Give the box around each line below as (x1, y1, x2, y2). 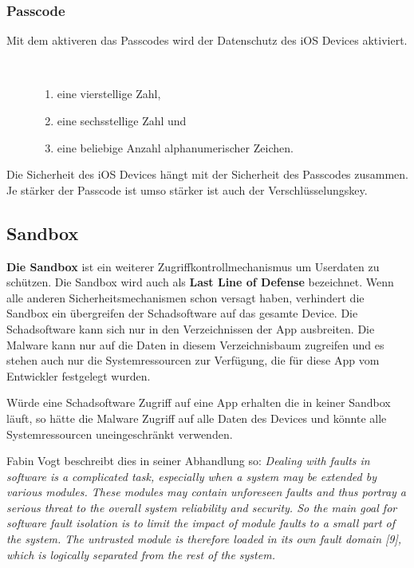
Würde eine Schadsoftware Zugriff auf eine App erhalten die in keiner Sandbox (6, 394, 391, 411)
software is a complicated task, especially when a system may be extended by (6, 467, 377, 484)
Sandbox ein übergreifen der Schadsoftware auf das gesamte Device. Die (6, 305, 358, 321)
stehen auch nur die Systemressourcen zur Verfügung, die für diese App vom (6, 352, 380, 369)
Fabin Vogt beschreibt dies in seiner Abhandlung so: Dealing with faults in (6, 452, 370, 469)
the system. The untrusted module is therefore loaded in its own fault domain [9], (6, 531, 402, 547)
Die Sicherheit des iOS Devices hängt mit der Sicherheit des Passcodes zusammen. (6, 166, 409, 183)
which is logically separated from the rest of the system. (6, 546, 275, 562)
